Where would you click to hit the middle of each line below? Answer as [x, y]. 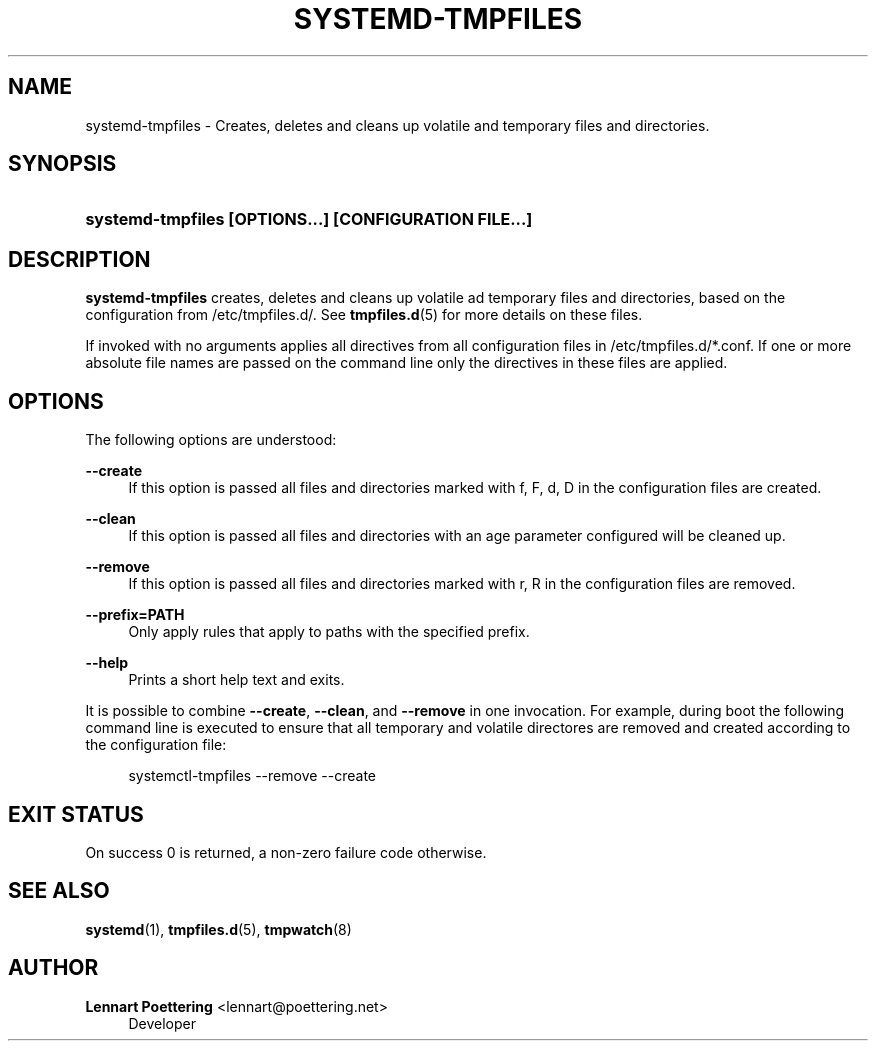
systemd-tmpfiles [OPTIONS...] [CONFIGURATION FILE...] [309, 219]
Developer [162, 1023]
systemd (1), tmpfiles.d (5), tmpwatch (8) [218, 929]
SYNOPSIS [62, 164]
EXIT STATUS [76, 814]
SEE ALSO [59, 891]
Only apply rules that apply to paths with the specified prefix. [329, 632]
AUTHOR [53, 968]
